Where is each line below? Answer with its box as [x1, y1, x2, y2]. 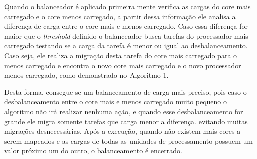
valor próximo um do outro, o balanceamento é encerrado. [4, 145, 182, 156]
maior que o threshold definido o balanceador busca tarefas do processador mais [4, 30, 248, 41]
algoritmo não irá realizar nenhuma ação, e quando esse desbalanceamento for [4, 106, 243, 116]
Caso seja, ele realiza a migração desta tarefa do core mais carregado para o [4, 50, 237, 60]
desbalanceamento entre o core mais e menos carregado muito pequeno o [4, 96, 227, 107]
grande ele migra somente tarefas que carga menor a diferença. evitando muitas [4, 116, 248, 126]
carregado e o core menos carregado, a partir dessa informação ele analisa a [4, 11, 236, 21]
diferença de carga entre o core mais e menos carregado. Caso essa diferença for [4, 21, 248, 31]
